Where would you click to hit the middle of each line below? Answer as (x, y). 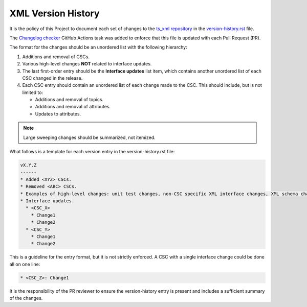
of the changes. (26, 298)
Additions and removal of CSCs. (56, 57)
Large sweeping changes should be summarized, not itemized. (89, 137)
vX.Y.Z (28, 165)
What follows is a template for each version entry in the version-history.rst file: (92, 152)
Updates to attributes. (58, 114)
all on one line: (25, 264)
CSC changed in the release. (52, 78)
